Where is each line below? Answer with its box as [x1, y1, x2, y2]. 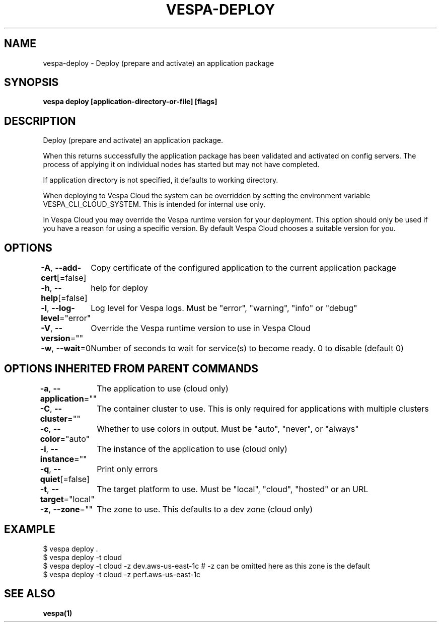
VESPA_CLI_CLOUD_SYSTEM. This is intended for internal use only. [43, 200, 266, 209]
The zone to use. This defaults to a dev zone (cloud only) [97, 504, 313, 514]
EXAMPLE [4, 523, 55, 536]
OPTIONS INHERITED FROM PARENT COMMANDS [4, 362, 258, 375]
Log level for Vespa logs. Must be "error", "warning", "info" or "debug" [91, 303, 357, 314]
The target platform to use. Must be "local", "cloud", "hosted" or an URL [97, 484, 369, 494]
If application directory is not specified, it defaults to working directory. [43, 176, 278, 185]
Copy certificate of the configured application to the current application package [91, 263, 396, 273]
